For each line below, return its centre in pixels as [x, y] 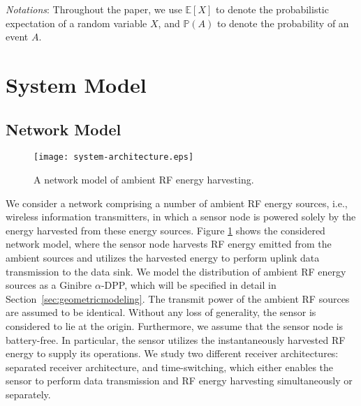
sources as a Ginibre [49, 285]
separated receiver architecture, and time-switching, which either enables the [170, 367]
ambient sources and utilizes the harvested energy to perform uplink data [163, 257]
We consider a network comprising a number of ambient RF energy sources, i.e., [177, 203]
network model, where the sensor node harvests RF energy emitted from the [169, 244]
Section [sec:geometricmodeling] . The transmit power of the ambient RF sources [178, 298]
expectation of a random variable [76, 23]
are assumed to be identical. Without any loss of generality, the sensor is [161, 312]
